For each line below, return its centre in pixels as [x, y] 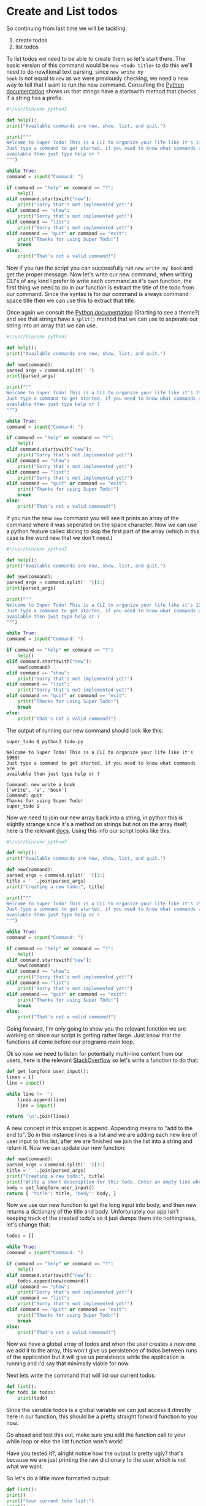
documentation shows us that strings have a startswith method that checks [101, 91]
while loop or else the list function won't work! [65, 1442]
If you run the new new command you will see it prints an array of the [93, 518]
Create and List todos [62, 11]
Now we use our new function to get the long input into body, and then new [102, 1205]
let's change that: [29, 1225]
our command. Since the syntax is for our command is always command [97, 294]
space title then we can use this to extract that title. [71, 301]
